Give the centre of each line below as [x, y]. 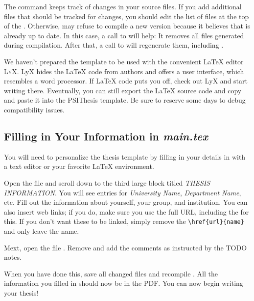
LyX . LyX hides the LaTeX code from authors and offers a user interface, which [124, 71]
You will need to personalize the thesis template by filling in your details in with [125, 156]
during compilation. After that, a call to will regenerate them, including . [114, 45]
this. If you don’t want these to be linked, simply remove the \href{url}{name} [124, 221]
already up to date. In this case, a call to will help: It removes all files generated [124, 35]
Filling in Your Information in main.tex [106, 136]
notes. [13, 257]
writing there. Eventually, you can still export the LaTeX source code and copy [123, 90]
